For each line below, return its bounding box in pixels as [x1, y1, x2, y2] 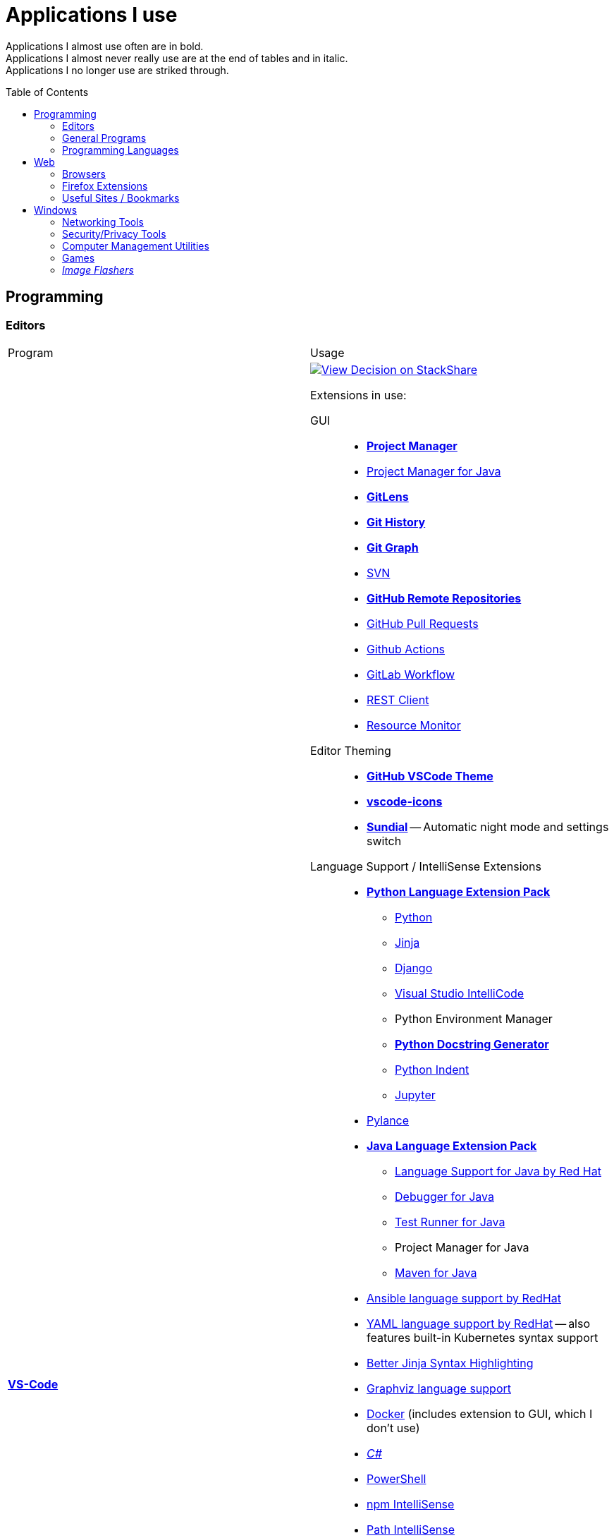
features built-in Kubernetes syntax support [367, 1330, 598, 1345]
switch [367, 833, 402, 848]
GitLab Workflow [367, 667, 455, 682]
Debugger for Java [395, 1189, 494, 1204]
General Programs [62, 131, 147, 144]
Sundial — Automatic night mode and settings [367, 819, 609, 834]
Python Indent [395, 1062, 469, 1077]
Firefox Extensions [62, 179, 148, 192]
